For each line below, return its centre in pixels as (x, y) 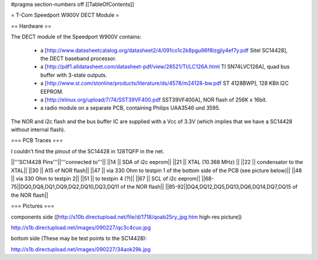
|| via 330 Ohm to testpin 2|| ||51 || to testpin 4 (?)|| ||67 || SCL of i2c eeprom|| (105, 179)
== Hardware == (31, 26)
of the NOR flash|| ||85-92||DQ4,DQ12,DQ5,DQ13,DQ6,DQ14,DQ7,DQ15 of (209, 187)
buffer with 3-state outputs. (74, 75)
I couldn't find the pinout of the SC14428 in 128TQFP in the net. (88, 151)
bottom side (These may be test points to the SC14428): (79, 238)
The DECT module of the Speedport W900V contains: (76, 37)
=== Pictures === (33, 206)
